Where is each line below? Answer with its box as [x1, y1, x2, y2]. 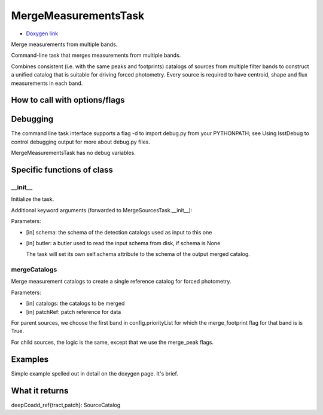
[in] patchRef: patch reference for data [26, 308, 121, 315]
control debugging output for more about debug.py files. [11, 138, 151, 145]
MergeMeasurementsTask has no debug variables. [11, 149, 136, 157]
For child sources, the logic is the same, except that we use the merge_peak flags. [11, 338, 214, 346]
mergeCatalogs [11, 266, 57, 274]
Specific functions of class [11, 165, 113, 175]
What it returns [11, 386, 69, 396]
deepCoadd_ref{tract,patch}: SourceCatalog [11, 401, 121, 408]
